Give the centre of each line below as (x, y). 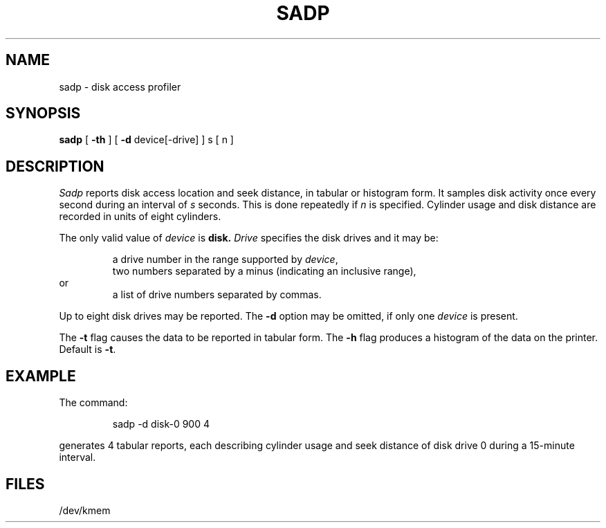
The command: (93, 403)
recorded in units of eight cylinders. (140, 217)
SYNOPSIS (43, 113)
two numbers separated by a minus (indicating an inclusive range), (264, 271)
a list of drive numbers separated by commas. (217, 295)
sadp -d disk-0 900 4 (161, 424)
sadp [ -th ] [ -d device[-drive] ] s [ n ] (146, 140)
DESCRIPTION (55, 166)
